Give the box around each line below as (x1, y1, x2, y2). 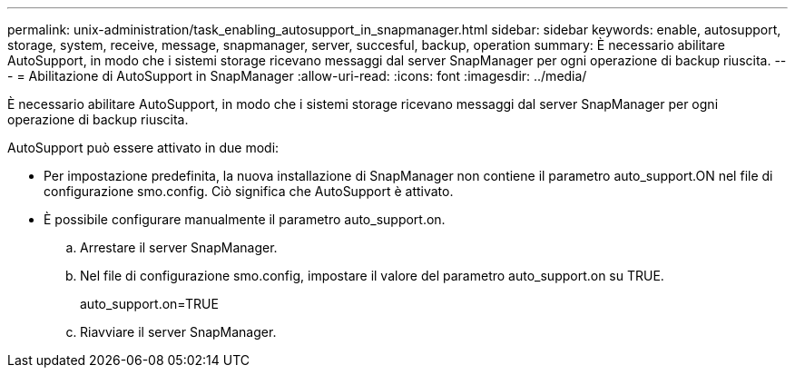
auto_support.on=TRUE (80, 296, 219, 311)
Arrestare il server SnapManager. (80, 240, 278, 255)
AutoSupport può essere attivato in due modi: (7, 140, 280, 155)
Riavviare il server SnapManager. (80, 324, 277, 340)
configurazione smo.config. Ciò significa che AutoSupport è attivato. (44, 183, 454, 199)
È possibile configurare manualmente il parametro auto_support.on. (44, 212, 446, 227)
